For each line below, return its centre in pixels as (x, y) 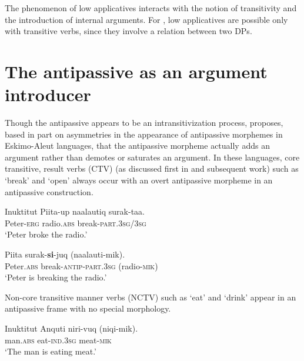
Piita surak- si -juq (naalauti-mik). (65, 254)
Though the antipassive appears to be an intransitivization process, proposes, (144, 123)
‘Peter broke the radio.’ (46, 234)
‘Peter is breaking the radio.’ (56, 277)
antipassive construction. (49, 191)
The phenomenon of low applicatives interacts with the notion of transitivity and (151, 8)
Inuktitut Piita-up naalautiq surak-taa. (75, 211)
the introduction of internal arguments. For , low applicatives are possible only (146, 19)
